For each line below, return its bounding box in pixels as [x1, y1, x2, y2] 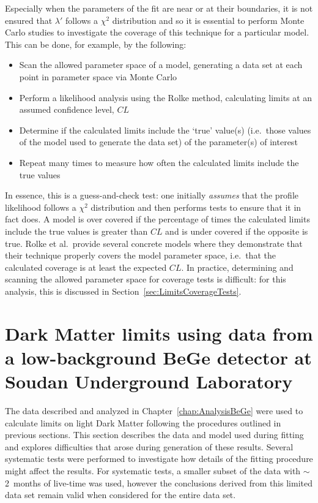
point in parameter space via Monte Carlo [19, 70, 177, 83]
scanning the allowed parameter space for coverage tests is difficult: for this [5, 273, 286, 286]
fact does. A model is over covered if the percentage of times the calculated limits [5, 213, 310, 225]
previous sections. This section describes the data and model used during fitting [5, 428, 304, 441]
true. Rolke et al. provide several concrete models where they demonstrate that [5, 236, 303, 249]
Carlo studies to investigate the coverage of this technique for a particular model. [5, 26, 309, 39]
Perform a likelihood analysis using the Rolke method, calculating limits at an [19, 91, 312, 104]
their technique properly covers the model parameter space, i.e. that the [5, 249, 276, 262]
